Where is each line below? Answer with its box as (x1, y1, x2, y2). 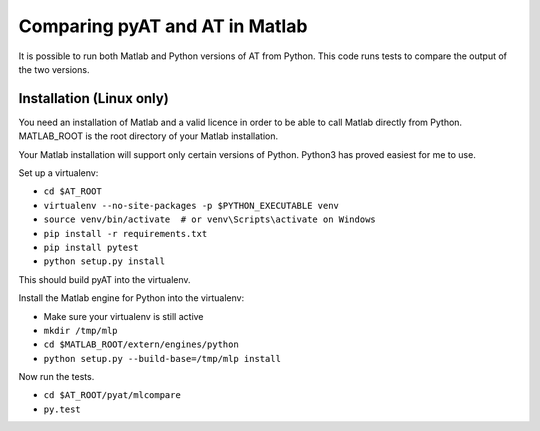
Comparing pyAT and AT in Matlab (18, 15, 308, 37)
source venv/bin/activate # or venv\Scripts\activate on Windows (43, 214, 377, 225)
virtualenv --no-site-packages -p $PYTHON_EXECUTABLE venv (43, 200, 340, 211)
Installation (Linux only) (18, 90, 169, 107)
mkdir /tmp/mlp (43, 325, 119, 336)
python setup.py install (43, 256, 165, 267)
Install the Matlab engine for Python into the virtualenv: (18, 292, 245, 304)
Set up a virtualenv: (18, 167, 99, 179)
